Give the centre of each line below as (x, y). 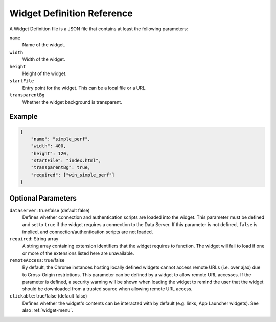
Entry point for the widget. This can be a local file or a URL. (84, 88)
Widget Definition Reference (71, 13)
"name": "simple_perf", (61, 139)
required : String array (34, 239)
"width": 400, (49, 146)
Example (24, 117)
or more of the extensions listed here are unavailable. (78, 253)
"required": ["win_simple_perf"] (73, 175)
